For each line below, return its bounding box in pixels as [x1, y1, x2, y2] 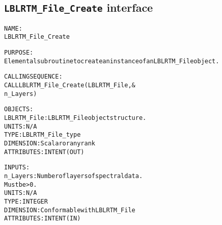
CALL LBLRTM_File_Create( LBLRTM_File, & [4, 82, 135, 89]
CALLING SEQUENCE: [4, 73, 63, 81]
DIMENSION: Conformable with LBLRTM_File [4, 206, 135, 214]
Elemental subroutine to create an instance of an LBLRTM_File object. [4, 57, 219, 65]
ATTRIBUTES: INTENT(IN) [4, 215, 81, 222]
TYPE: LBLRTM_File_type [4, 131, 81, 139]
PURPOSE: [4, 49, 34, 57]
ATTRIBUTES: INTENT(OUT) [4, 148, 85, 156]
